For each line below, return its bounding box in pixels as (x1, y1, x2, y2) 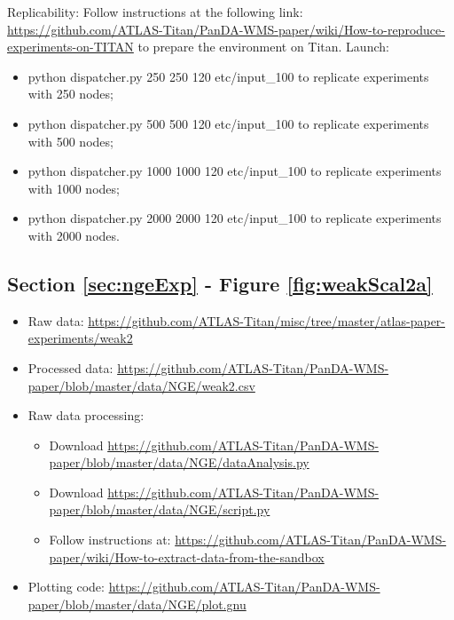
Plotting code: (27, 577, 105, 596)
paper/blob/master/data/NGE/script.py (49, 500, 270, 519)
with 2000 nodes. (27, 226, 120, 244)
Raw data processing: (27, 406, 145, 425)
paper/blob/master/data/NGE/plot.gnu (27, 594, 247, 613)
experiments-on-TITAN (7, 37, 134, 56)
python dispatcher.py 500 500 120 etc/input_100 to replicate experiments (27, 114, 429, 132)
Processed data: (27, 358, 113, 377)
